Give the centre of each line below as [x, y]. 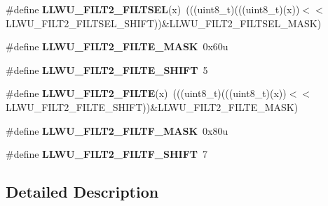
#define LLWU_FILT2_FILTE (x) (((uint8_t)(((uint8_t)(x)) [146, 93]
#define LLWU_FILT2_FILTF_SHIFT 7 [107, 154]
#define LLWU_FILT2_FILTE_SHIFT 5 [107, 69]
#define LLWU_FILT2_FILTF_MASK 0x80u [117, 130]
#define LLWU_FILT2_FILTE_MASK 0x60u [117, 46]
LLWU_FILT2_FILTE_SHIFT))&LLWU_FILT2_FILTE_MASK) [152, 106]
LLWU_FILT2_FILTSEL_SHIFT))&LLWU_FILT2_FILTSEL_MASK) [164, 23]
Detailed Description [82, 192]
